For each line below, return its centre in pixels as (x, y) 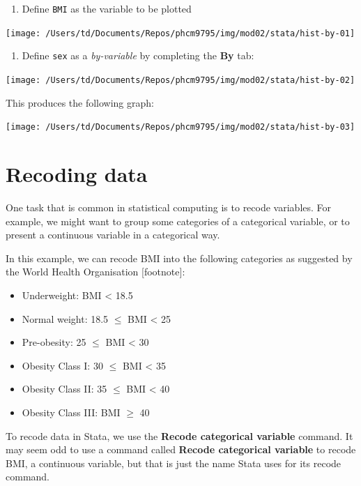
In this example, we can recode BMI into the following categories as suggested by (179, 258)
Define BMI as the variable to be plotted (107, 8)
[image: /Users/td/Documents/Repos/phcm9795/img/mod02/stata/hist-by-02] (180, 80)
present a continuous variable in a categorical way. (113, 235)
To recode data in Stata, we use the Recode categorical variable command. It (179, 435)
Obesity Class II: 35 (64, 389)
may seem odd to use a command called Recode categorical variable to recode (181, 449)
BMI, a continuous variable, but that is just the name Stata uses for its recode (174, 463)
